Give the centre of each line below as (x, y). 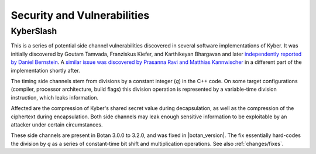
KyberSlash (34, 31)
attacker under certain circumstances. (57, 124)
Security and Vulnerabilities (80, 15)
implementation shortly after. (45, 70)
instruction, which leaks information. (55, 97)
